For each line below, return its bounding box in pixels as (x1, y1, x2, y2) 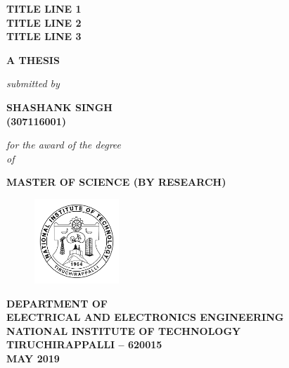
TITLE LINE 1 (6, 1, 82, 15)
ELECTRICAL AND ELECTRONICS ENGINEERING (6, 310, 284, 324)
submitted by (6, 76, 60, 91)
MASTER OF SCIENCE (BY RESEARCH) (6, 175, 226, 189)
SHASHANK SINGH (6, 99, 113, 114)
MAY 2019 (6, 350, 60, 365)
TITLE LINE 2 (6, 15, 82, 30)
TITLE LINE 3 (6, 29, 82, 44)
